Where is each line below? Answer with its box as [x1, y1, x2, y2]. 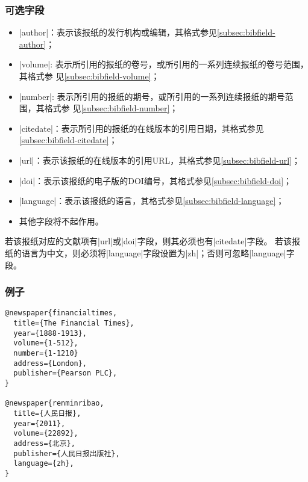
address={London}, [13, 359, 87, 368]
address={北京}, [13, 439, 75, 448]
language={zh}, [13, 459, 74, 468]
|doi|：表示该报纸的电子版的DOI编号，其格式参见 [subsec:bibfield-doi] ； [19, 174, 292, 187]
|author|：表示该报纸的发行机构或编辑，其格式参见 [19, 26, 218, 39]
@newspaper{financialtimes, [5, 309, 118, 318]
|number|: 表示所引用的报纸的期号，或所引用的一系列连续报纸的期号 [19, 90, 285, 102]
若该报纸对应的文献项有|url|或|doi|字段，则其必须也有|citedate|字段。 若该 [5, 235, 292, 247]
